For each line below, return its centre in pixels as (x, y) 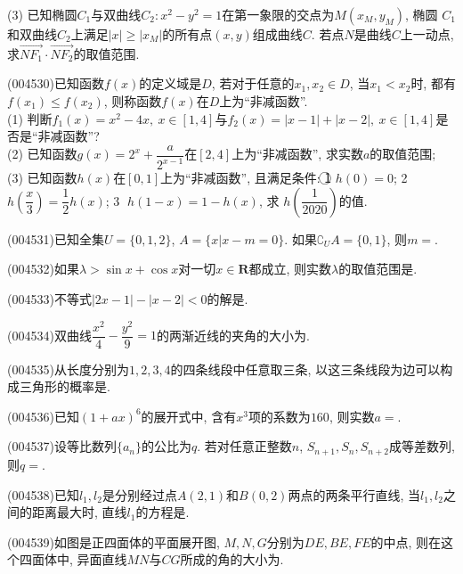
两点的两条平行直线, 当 (354, 494)
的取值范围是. (378, 269)
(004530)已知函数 (56, 83)
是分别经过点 (139, 494)
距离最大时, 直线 (79, 512)
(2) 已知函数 (42, 154)
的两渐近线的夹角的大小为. (233, 335)
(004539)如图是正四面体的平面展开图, (114, 541)
